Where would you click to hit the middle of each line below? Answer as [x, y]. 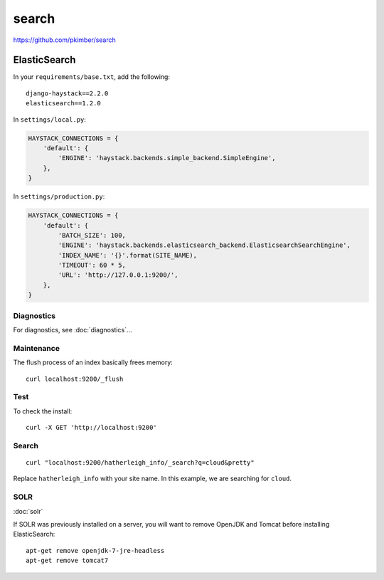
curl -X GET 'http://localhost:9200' [92, 428]
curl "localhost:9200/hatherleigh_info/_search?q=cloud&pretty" [140, 463]
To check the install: [43, 411]
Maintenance [37, 348]
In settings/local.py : [50, 119]
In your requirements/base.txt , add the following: [92, 77]
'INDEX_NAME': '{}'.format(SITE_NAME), [127, 255]
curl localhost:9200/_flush [75, 379]
